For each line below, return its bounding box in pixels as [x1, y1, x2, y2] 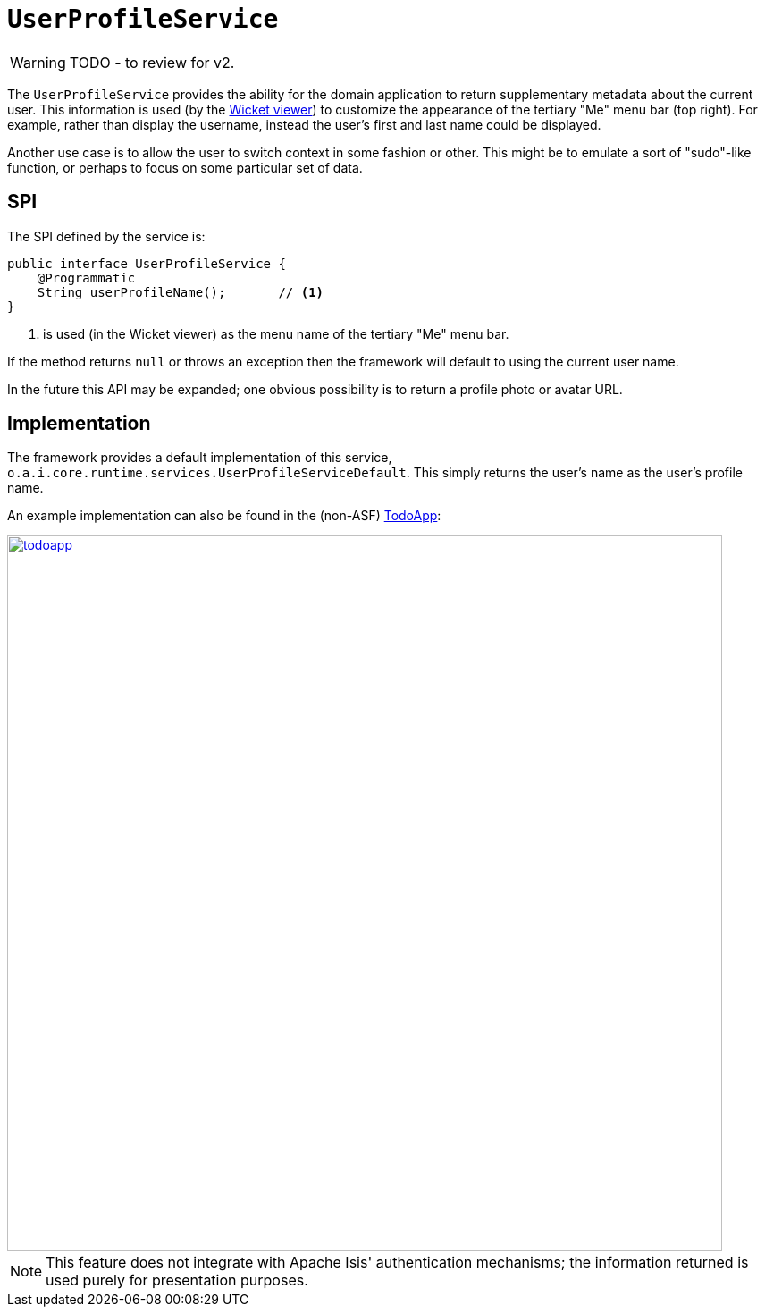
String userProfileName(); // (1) [37, 284, 324, 299]
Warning [10, 53, 66, 72]
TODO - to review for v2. [69, 53, 235, 72]
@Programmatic [37, 270, 136, 285]
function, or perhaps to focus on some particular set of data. [7, 159, 363, 175]
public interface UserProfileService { [7, 256, 286, 271]
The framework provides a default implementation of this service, [7, 450, 392, 466]
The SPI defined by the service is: [7, 228, 206, 244]
